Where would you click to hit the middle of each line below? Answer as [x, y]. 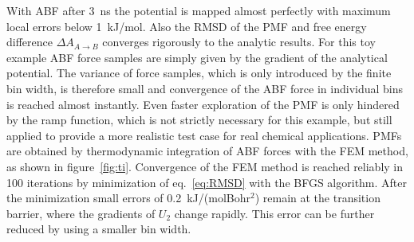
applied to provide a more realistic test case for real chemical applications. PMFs [204, 135]
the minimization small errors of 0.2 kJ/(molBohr [128, 198]
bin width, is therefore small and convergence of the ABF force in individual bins [205, 88]
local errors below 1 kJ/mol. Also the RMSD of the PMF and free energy [187, 26]
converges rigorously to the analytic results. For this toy [239, 42]
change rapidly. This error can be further [274, 213]
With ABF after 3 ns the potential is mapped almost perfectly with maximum [199, 10]
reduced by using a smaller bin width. [99, 229]
